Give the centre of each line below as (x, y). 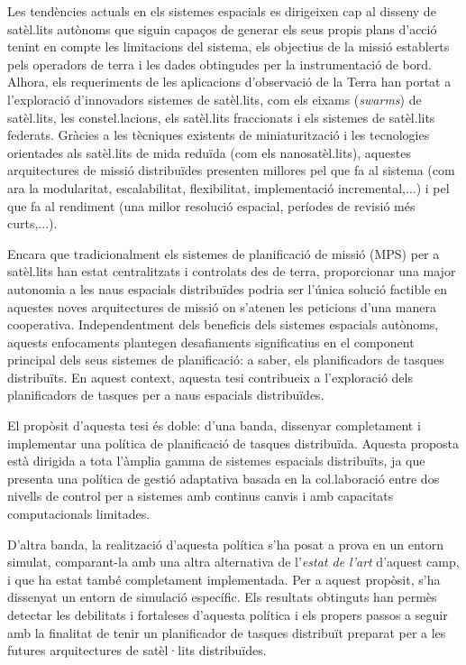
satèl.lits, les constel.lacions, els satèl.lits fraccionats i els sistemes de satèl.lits (221, 117)
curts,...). (32, 223)
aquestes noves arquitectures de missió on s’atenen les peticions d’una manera (222, 306)
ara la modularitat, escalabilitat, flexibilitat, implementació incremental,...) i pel (228, 187)
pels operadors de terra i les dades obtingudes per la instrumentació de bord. (219, 64)
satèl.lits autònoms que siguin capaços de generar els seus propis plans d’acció (222, 28)
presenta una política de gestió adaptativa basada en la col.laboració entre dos (224, 478)
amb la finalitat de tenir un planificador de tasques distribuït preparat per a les (227, 632)
